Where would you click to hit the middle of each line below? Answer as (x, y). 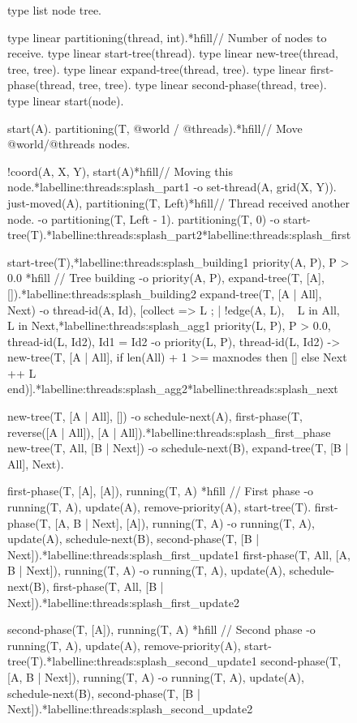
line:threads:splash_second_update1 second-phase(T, (209, 661)
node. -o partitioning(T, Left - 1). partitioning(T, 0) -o (144, 218)
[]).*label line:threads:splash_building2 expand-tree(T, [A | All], (165, 293)
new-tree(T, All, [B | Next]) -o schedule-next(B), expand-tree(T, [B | (178, 448)
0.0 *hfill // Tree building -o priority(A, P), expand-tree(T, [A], (166, 278)
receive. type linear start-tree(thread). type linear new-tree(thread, (173, 53)
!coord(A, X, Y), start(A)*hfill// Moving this (120, 171)
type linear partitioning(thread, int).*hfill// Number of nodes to (167, 37)
